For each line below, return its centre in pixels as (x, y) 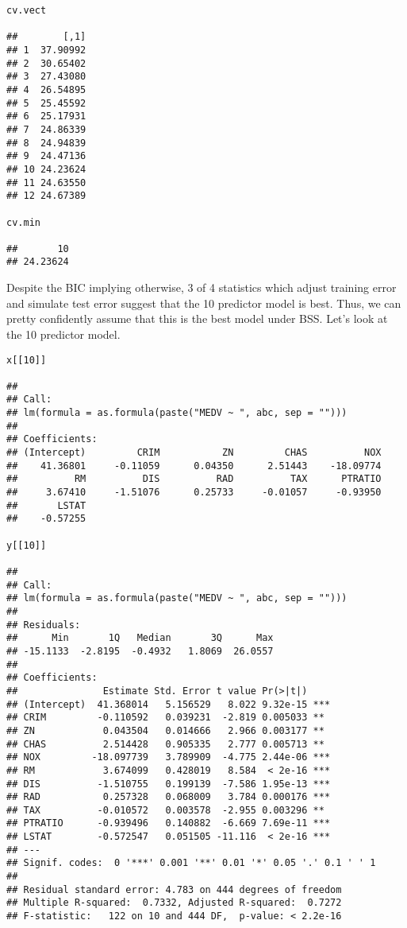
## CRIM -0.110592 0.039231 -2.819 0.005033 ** (165, 718)
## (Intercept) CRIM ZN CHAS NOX (194, 453)
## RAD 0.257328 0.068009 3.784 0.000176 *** (169, 797)
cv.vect (27, 10)
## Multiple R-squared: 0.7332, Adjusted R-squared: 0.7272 (174, 903)
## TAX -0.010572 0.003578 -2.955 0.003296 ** (165, 810)
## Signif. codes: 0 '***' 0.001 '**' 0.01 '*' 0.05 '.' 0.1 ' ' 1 (191, 863)
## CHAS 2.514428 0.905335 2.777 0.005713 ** (165, 744)
